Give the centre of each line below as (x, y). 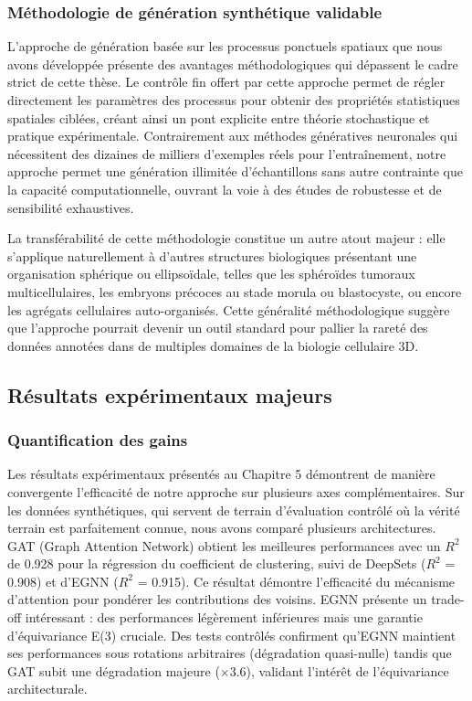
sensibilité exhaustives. (71, 207)
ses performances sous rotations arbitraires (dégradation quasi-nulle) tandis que (230, 653)
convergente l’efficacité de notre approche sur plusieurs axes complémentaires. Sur (236, 491)
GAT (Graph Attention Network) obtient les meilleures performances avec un (224, 545)
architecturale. (47, 689)
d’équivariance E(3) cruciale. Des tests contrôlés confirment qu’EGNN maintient (232, 635)
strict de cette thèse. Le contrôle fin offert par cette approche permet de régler (226, 82)
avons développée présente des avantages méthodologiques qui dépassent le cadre (233, 64)
